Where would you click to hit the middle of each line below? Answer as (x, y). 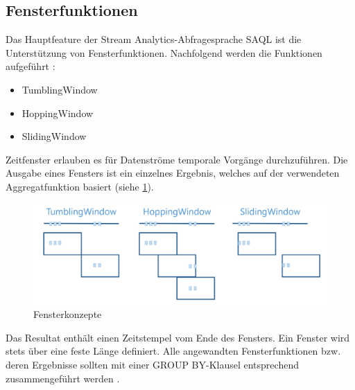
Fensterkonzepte (68, 314)
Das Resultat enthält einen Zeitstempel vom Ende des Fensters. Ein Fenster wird (178, 337)
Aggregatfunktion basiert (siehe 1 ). (80, 186)
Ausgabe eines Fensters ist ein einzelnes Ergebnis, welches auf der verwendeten (173, 173)
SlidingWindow (54, 136)
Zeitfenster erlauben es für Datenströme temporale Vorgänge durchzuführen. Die (177, 159)
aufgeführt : (31, 66)
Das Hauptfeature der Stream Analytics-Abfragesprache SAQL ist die (154, 39)
